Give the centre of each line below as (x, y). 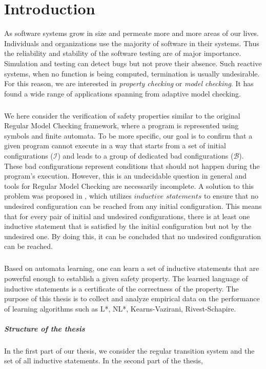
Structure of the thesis (45, 328)
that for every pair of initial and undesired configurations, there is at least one (127, 216)
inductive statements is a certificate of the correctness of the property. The (121, 288)
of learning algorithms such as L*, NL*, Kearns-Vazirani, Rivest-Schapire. (120, 308)
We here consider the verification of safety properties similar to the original (122, 115)
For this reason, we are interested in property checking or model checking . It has (129, 83)
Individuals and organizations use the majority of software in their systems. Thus (132, 43)
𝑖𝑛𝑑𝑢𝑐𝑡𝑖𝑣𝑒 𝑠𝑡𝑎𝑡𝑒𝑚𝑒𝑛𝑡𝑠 (168, 197)
